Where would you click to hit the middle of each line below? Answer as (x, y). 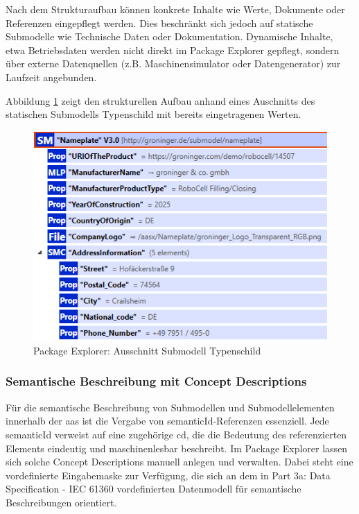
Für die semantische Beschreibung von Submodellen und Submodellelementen (170, 407)
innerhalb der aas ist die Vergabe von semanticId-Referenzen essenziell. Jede (167, 421)
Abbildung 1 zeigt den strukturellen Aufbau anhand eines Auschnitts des (160, 100)
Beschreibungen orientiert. (61, 502)
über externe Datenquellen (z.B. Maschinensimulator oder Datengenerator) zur (173, 63)
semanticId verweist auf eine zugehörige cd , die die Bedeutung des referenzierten (176, 434)
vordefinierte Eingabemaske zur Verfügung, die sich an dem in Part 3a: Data (168, 475)
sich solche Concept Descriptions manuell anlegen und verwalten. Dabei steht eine (179, 462)
